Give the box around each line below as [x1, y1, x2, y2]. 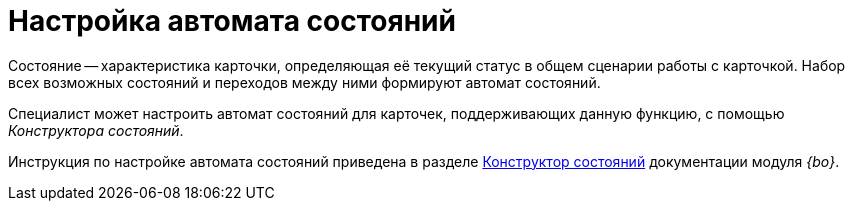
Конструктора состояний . [8, 121, 184, 139]
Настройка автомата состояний [8, 4, 456, 38]
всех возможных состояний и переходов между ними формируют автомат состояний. [8, 73, 601, 91]
